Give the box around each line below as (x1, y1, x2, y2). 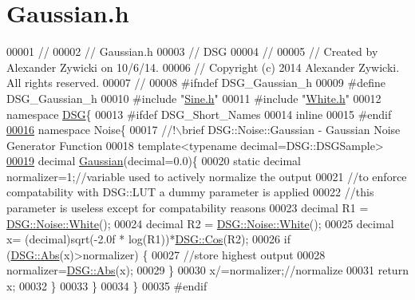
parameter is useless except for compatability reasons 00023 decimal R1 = (6, 199, 369, 216)
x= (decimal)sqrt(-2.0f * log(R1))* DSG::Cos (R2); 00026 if (6, 231, 290, 247)
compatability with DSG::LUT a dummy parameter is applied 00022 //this (6, 184, 374, 200)
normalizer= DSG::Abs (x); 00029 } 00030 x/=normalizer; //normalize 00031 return (6, 262, 409, 278)
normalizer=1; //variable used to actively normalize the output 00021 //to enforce (6, 168, 407, 184)
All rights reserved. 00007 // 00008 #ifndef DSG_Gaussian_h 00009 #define (6, 74, 385, 91)
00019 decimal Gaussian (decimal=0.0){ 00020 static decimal (6, 152, 302, 169)
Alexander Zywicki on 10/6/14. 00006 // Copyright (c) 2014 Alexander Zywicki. (6, 58, 400, 75)
